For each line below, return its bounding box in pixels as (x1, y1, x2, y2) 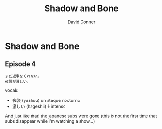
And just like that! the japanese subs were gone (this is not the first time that (5, 113, 157, 119)
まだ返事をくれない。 (5, 73, 41, 79)
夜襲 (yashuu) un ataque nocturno (12, 97, 81, 103)
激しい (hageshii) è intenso (12, 103, 66, 109)
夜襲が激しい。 (5, 79, 31, 84)
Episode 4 (5, 60, 36, 68)
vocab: (5, 87, 19, 93)
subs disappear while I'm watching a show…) (5, 118, 95, 124)
